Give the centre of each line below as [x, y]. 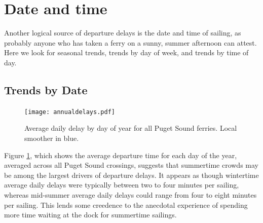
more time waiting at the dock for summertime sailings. [90, 215]
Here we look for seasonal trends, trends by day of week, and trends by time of [126, 52]
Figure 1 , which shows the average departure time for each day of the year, [121, 155]
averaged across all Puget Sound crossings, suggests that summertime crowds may [131, 165]
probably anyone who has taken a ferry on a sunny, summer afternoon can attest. [130, 42]
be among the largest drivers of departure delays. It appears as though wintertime [131, 175]
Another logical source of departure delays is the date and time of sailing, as [123, 33]
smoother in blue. [52, 138]
